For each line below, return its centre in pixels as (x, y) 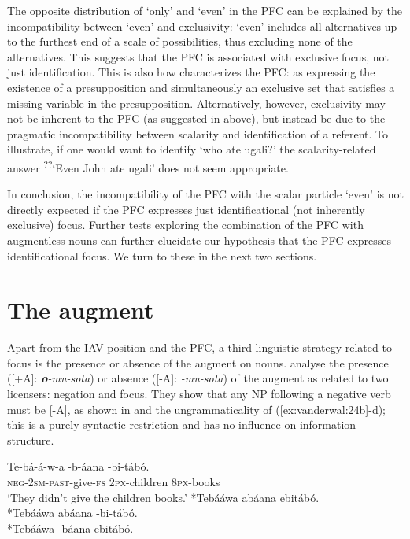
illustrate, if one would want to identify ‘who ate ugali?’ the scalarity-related (192, 149)
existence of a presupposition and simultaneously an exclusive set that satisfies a (201, 87)
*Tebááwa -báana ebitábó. (70, 528)
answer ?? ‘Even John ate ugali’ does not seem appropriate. (148, 166)
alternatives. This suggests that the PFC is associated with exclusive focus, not (198, 56)
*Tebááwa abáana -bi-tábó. (72, 513)
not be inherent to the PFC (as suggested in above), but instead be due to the (196, 118)
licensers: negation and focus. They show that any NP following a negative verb (199, 394)
